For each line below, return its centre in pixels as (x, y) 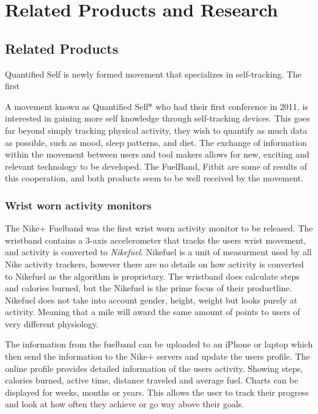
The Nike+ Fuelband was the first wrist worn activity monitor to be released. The (159, 228)
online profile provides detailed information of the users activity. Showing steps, (154, 368)
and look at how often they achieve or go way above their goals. (124, 404)
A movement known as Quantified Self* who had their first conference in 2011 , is (157, 106)
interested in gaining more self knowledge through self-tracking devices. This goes (157, 118)
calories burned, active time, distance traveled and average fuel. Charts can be (152, 380)
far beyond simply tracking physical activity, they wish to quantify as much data (156, 130)
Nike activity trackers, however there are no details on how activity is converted (154, 263)
